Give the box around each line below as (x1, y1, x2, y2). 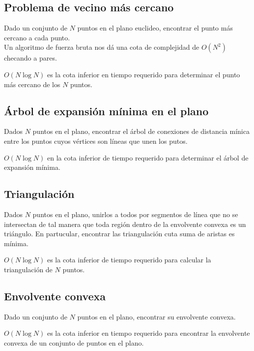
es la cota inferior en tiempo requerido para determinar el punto (47, 69, 240, 79)
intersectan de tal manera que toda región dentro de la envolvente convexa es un (4, 219, 246, 229)
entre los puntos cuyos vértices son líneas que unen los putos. (4, 135, 188, 146)
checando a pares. (4, 53, 57, 63)
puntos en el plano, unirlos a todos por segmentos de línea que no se (32, 209, 238, 219)
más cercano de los (4, 79, 60, 89)
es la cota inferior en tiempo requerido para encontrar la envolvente (47, 328, 250, 338)
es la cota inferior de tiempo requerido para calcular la (47, 255, 211, 265)
